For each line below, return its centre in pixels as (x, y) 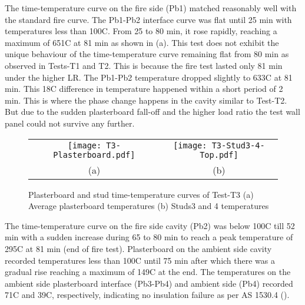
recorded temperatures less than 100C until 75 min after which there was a (140, 260)
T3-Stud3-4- (238, 145)
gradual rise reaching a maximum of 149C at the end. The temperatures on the (148, 272)
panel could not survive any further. (70, 123)
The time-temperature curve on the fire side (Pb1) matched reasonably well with (151, 8)
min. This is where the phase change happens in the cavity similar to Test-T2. (146, 100)
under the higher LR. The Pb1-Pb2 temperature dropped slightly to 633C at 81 (149, 77)
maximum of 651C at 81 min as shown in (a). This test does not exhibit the (142, 42)
